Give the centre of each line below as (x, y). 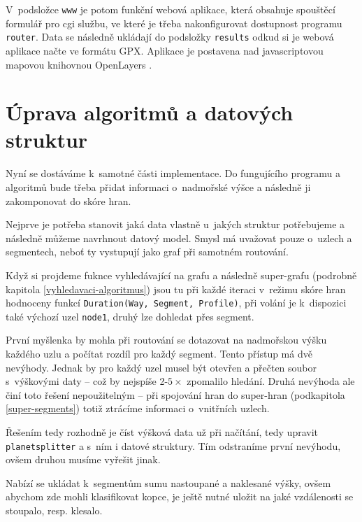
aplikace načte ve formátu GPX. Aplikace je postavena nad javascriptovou (165, 50)
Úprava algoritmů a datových (150, 112)
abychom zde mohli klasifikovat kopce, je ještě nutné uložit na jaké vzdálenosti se (180, 496)
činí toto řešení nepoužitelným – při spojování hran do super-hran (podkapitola (175, 394)
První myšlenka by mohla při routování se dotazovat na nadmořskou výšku (166, 340)
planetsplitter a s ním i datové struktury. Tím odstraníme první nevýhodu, (173, 445)
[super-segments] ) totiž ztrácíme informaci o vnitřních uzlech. (138, 408)
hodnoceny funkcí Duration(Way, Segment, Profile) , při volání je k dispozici (176, 303)
